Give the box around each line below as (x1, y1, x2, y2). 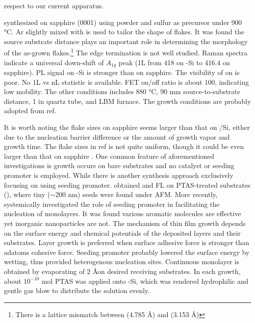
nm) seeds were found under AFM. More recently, (68, 189, 218, 199)
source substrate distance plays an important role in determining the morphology (4, 36, 248, 46)
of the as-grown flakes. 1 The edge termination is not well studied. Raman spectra (4, 46, 248, 58)
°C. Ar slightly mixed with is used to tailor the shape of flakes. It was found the (4, 26, 244, 37)
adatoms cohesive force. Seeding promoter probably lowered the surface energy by (4, 247, 250, 257)
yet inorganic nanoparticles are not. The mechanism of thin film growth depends (4, 218, 246, 228)
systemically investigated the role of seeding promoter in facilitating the (4, 199, 220, 209)
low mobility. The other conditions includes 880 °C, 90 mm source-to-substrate (4, 86, 240, 97)
